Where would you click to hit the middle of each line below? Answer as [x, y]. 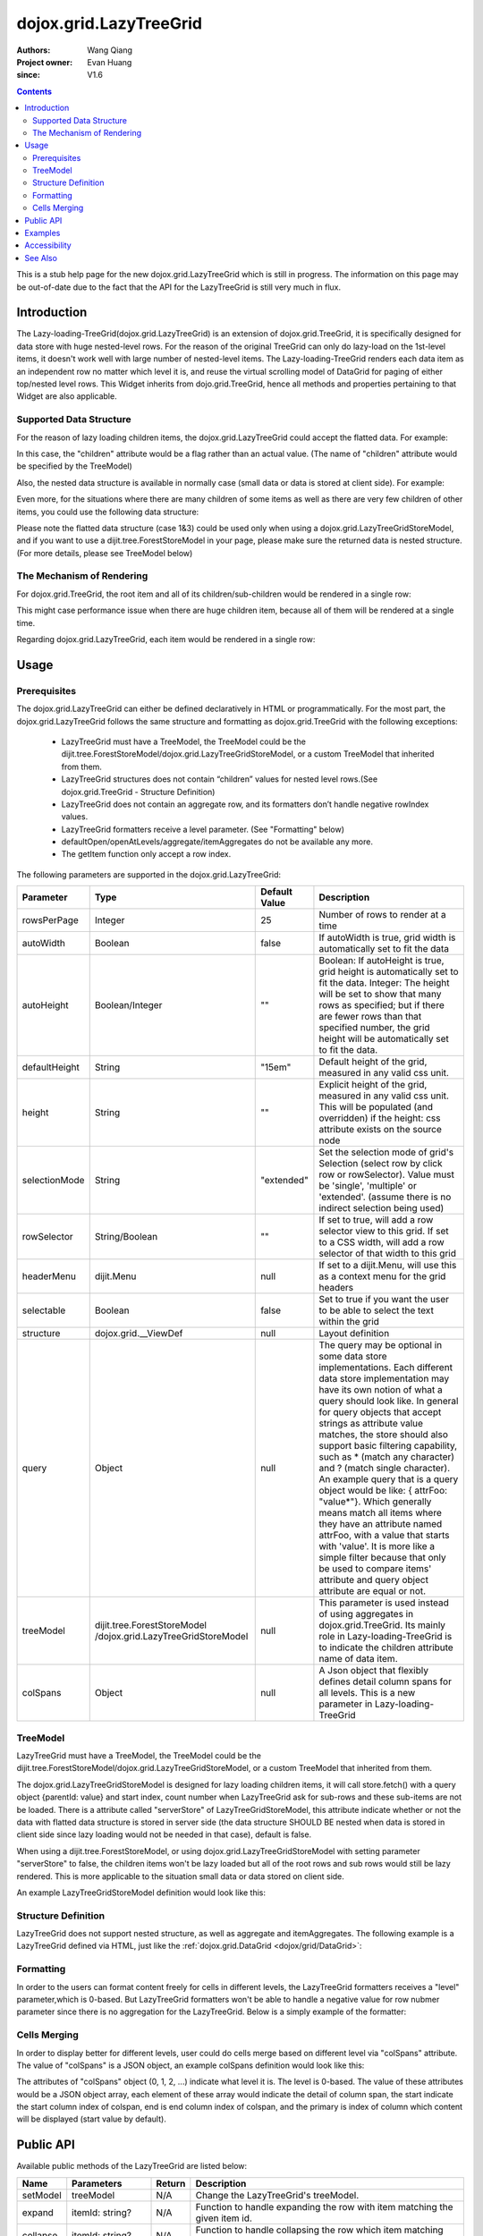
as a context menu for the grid [382, 1276]
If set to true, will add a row [376, 1220]
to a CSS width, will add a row [381, 1242]
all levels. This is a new [367, 1693]
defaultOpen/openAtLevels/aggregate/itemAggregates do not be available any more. [217, 842]
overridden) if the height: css [380, 1118]
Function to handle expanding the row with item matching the [324, 2206]
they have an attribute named [381, 1524]
